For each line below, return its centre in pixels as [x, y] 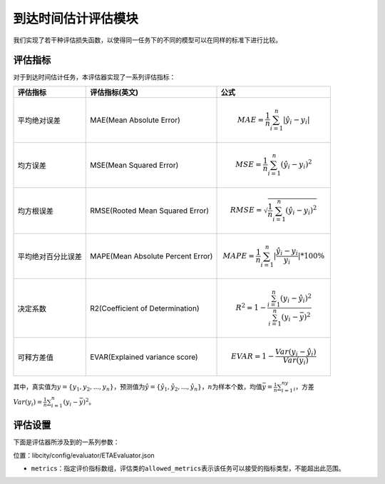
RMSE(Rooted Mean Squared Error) [150, 211]
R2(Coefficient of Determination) [145, 308]
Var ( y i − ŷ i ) [296, 353]
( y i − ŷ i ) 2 [296, 298]
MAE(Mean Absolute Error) [135, 120]
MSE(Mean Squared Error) [134, 165]
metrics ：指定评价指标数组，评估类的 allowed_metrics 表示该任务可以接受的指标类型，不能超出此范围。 [188, 468]
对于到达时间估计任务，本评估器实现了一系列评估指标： [94, 77]
